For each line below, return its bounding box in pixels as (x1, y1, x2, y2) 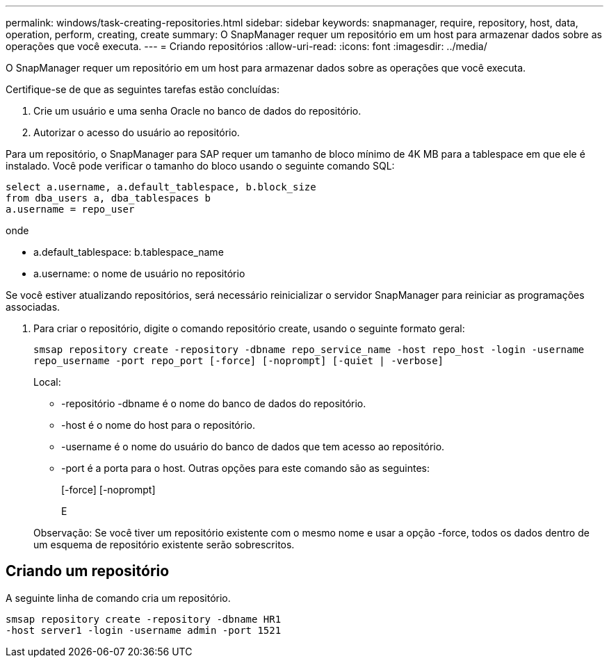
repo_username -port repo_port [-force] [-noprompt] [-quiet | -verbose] (33, 355, 444, 366)
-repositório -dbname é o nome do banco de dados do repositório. (61, 398, 366, 409)
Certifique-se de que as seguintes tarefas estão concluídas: (6, 83, 280, 95)
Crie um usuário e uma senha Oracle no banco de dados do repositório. (33, 105, 362, 117)
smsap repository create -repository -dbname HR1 (6, 613, 282, 625)
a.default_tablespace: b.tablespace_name (33, 246, 224, 258)
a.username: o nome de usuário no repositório (33, 268, 245, 279)
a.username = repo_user (6, 204, 135, 215)
